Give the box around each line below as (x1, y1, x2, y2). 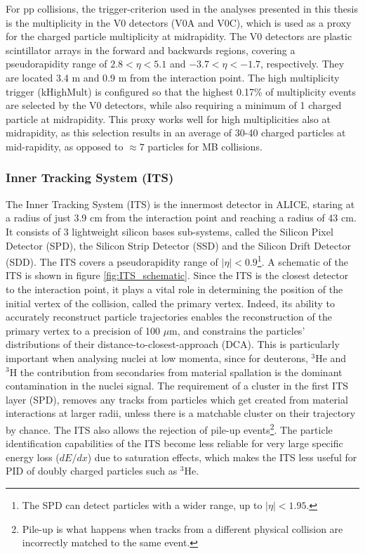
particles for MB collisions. (147, 138, 263, 153)
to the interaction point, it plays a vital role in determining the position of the (6, 281, 343, 296)
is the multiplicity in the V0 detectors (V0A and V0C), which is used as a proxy (6, 15, 352, 30)
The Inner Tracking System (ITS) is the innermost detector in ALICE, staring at (6, 196, 355, 211)
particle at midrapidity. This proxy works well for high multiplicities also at (6, 111, 331, 126)
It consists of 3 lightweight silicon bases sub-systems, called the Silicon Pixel (6, 224, 333, 238)
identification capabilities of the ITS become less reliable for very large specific (6, 436, 343, 451)
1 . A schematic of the (257, 252, 348, 269)
